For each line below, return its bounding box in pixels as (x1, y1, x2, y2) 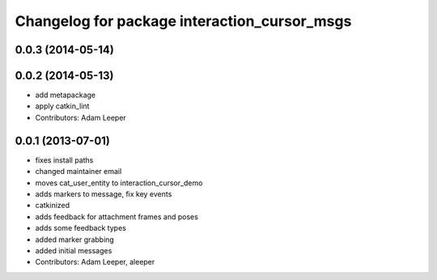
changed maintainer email (35, 167, 122, 176)
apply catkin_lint (35, 101, 90, 111)
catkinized (35, 201, 70, 210)
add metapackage (35, 90, 96, 100)
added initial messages (35, 245, 112, 255)
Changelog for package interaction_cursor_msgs (15, 12, 352, 30)
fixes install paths (35, 155, 94, 165)
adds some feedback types (35, 223, 127, 233)
